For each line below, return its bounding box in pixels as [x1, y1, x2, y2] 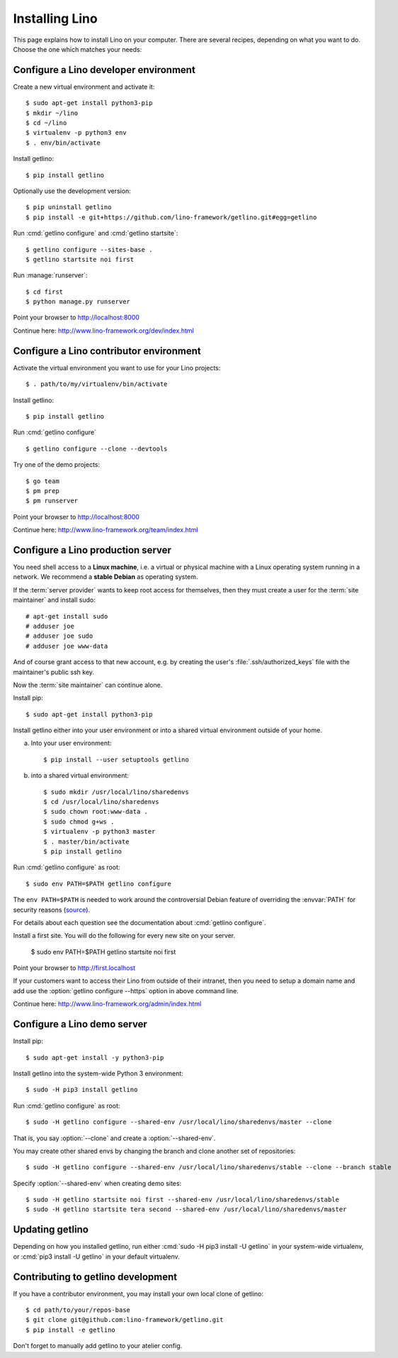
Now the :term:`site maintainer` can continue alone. [13, 680, 163, 689]
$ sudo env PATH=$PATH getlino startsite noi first [30, 947, 176, 956]
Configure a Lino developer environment [13, 64, 196, 76]
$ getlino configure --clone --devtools [25, 444, 168, 453]
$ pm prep [25, 487, 59, 495]
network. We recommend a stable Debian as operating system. [13, 573, 198, 581]
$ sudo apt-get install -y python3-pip [25, 1054, 164, 1061]
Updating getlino [13, 1224, 89, 1236]
